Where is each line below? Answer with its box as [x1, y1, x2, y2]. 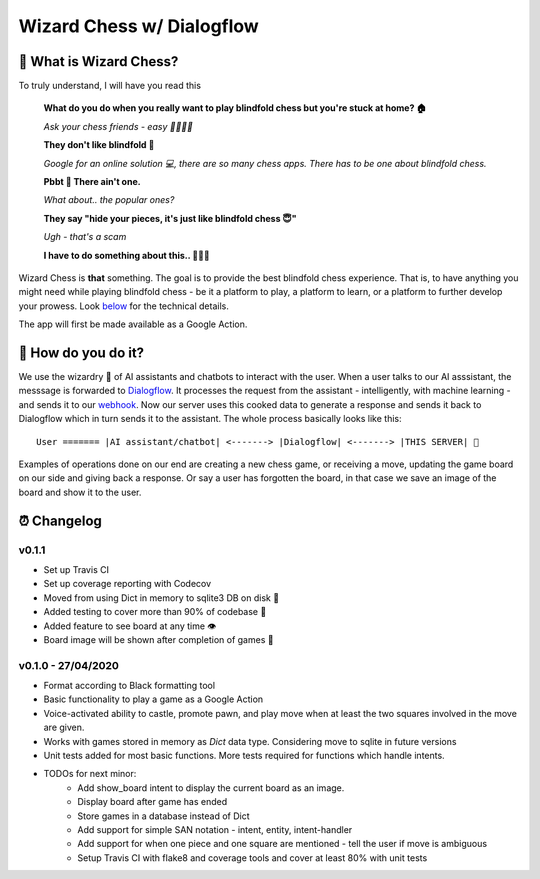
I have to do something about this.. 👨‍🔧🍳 [43, 249, 210, 261]
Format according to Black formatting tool [43, 680, 215, 692]
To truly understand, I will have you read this [18, 80, 202, 92]
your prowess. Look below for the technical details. [18, 300, 229, 312]
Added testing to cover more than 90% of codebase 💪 [43, 606, 267, 618]
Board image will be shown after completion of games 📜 [43, 633, 274, 645]
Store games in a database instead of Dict [77, 810, 250, 822]
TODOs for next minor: [43, 768, 137, 780]
